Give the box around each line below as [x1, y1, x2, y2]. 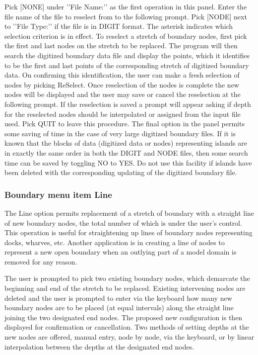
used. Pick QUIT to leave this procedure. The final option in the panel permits [4, 118, 245, 129]
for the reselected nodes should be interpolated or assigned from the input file [4, 108, 241, 119]
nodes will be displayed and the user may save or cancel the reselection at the [4, 89, 241, 99]
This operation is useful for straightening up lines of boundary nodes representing [4, 227, 253, 238]
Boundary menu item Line [4, 188, 112, 200]
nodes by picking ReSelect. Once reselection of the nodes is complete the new [4, 79, 239, 89]
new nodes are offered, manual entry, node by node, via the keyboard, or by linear [4, 332, 255, 342]
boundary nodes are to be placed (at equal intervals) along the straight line [4, 302, 234, 313]
